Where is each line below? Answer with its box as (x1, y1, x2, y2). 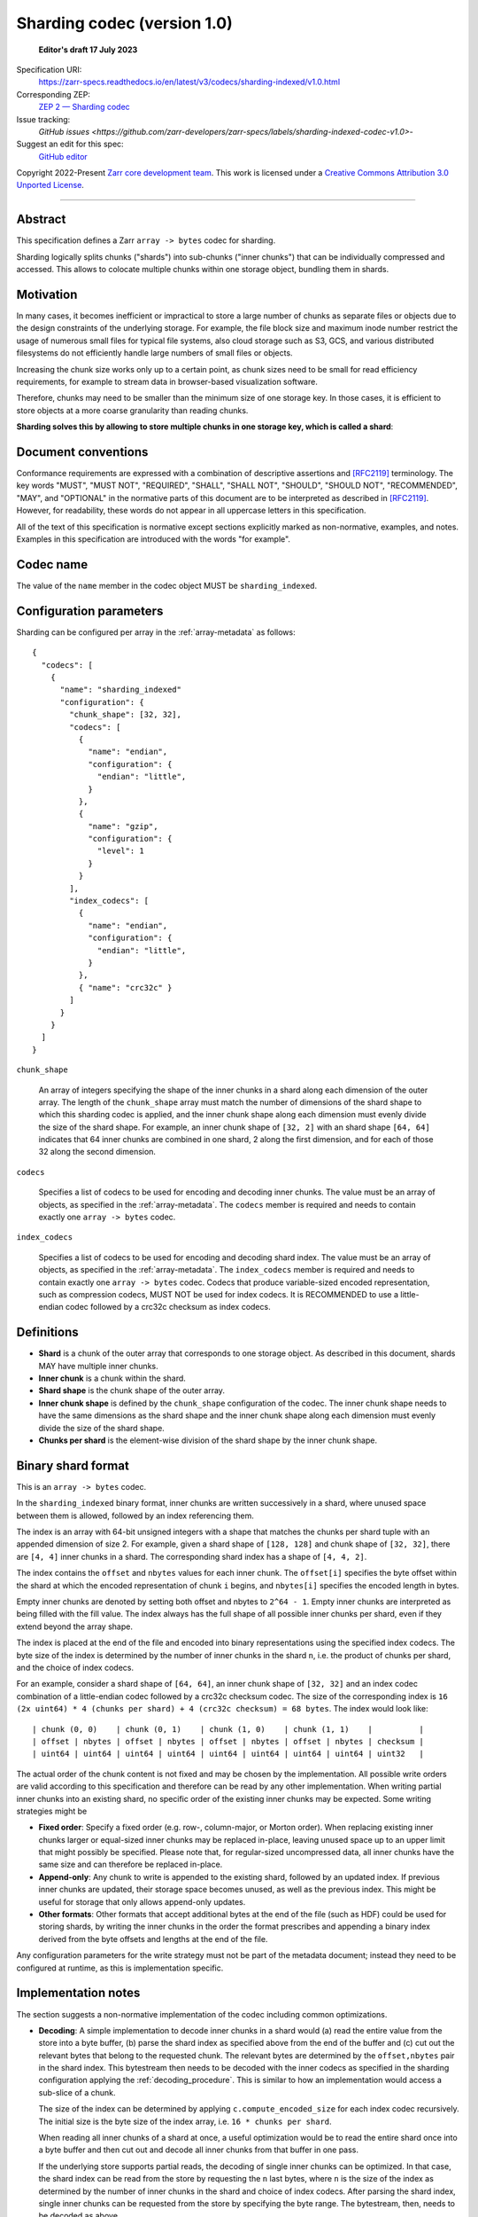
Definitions (16, 1325, 79, 1340)
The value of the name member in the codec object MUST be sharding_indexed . (16, 580, 318, 591)
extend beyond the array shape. (16, 1621, 133, 1632)
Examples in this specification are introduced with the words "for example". (16, 534, 291, 544)
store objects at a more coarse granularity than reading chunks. (16, 404, 249, 416)
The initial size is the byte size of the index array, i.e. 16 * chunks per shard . (38, 2116, 332, 2127)
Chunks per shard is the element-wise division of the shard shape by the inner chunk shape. (38, 1435, 378, 1445)
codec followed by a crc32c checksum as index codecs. (65, 1302, 271, 1312)
